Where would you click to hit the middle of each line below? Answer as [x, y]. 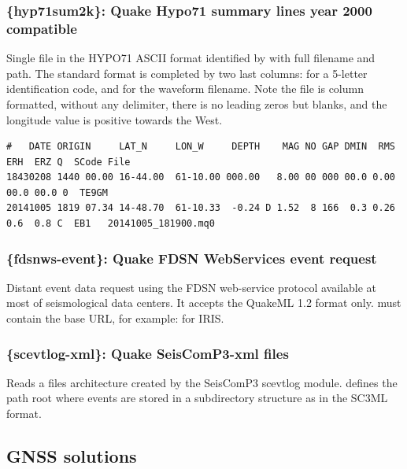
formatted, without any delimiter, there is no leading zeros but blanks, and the [197, 103]
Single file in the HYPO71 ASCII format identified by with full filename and [191, 58]
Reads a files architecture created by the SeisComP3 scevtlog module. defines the [202, 382]
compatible [42, 28]
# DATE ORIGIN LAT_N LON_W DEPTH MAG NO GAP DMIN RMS [201, 147]
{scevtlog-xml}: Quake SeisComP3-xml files [148, 353]
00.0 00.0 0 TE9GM [57, 192]
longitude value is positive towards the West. [115, 119]
